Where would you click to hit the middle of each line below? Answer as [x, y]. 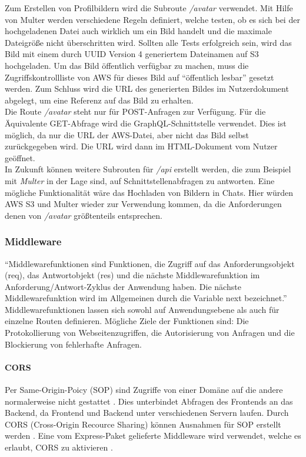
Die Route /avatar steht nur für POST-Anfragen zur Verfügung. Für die [135, 111]
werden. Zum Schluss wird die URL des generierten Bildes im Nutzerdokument [147, 89]
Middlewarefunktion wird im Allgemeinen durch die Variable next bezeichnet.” [146, 298]
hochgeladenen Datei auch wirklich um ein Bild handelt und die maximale [138, 31]
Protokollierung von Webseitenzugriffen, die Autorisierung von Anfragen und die [150, 333]
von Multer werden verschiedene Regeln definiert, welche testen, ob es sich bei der [152, 19]
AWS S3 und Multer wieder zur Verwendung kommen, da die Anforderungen [143, 204]
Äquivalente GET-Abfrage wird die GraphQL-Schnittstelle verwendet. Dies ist [146, 123]
